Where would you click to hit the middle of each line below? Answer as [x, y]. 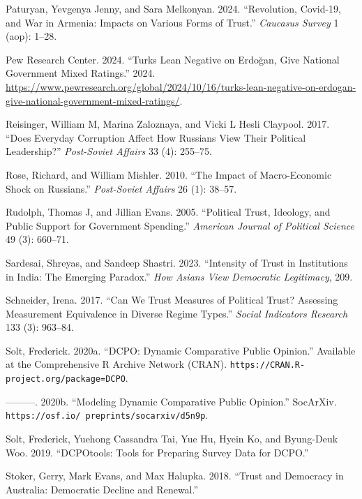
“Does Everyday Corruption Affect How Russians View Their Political [156, 137]
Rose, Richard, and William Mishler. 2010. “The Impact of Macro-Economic [169, 174]
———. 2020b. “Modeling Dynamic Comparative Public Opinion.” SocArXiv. [171, 401]
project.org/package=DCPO [66, 379]
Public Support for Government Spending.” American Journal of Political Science [180, 225]
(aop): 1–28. [31, 36]
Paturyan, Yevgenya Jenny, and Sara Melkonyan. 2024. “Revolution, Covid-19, [174, 8]
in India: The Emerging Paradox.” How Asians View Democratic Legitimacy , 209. [179, 276]
